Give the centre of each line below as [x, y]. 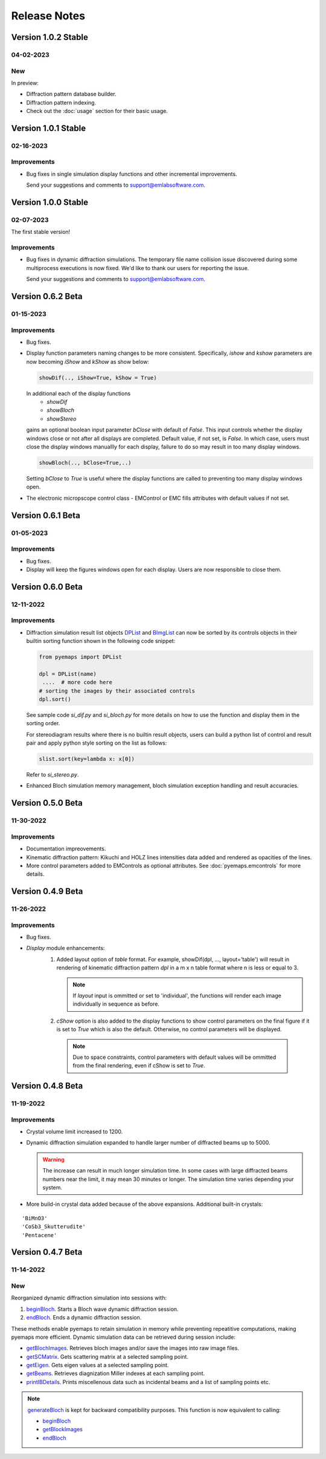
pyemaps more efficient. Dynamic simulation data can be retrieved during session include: [123, 1337]
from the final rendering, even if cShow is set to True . [139, 1066]
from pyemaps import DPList [80, 657]
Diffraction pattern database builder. [72, 94]
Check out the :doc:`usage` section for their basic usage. [97, 111]
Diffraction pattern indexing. [61, 102]
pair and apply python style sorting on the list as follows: [97, 743]
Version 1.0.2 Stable [50, 37]
